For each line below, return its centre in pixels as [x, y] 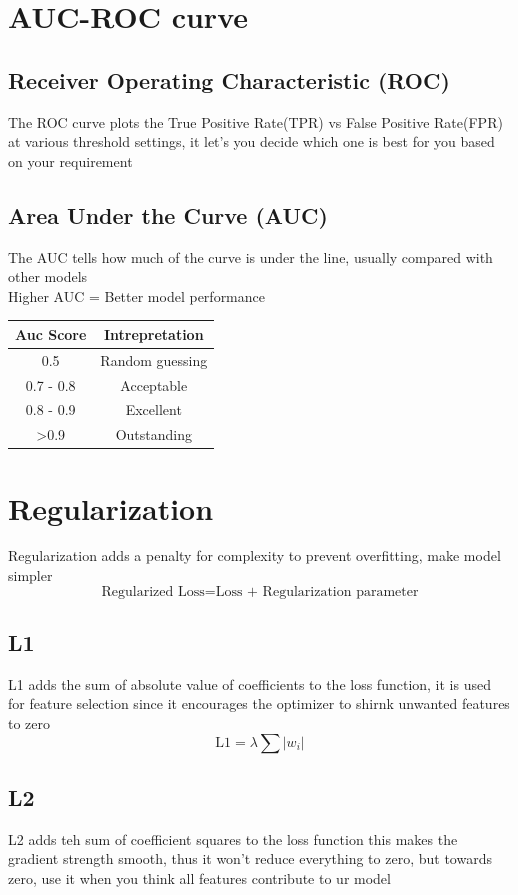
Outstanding [153, 434]
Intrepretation [153, 333]
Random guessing [154, 359]
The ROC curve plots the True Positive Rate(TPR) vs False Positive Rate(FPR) [255, 121]
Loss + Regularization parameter [317, 591]
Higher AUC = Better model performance [136, 295]
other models [48, 276]
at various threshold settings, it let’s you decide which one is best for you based [251, 141]
